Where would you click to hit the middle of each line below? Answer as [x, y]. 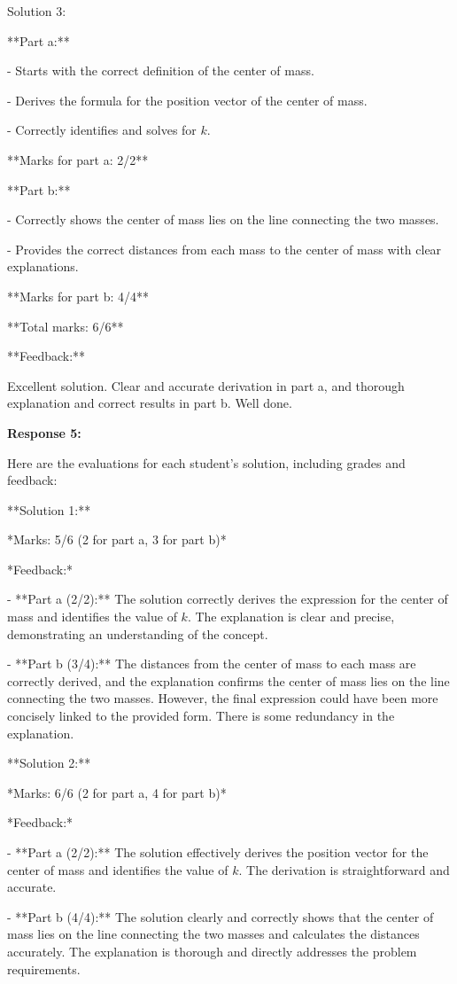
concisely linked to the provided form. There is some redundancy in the [201, 716]
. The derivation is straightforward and [344, 869]
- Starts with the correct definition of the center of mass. [161, 70]
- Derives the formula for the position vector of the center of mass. [187, 100]
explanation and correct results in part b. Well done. [150, 403]
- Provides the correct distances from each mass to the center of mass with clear [225, 249]
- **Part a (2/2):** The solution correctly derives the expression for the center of [228, 599]
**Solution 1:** [49, 509]
